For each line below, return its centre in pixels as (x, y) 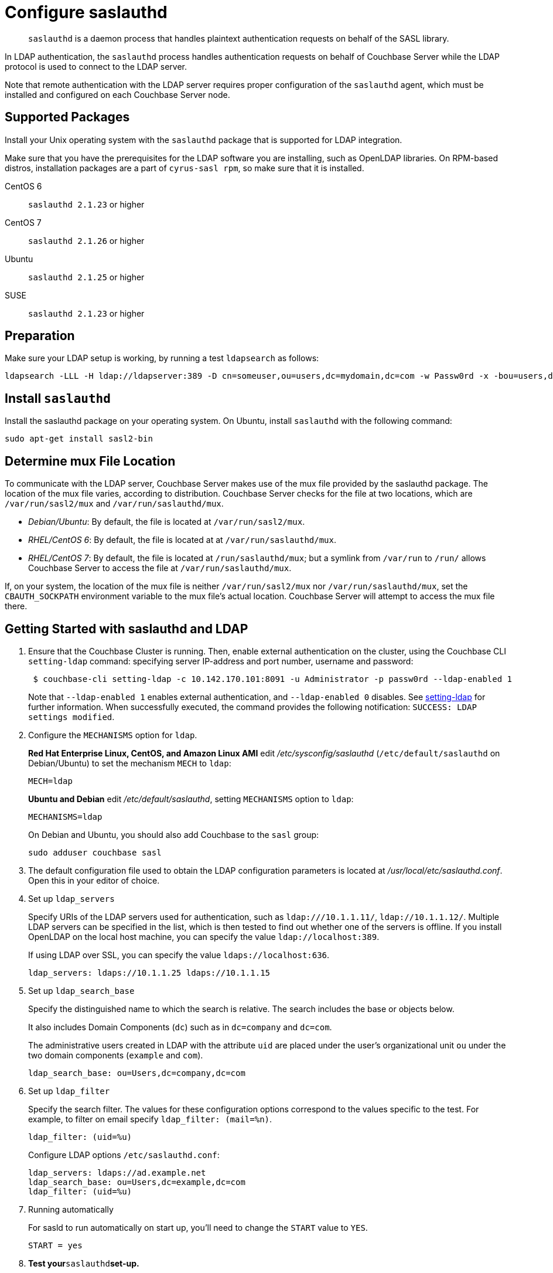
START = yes (55, 1245)
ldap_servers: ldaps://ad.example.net (117, 1172)
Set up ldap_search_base (81, 990)
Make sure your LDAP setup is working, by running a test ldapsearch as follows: (162, 358)
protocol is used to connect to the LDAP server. (96, 66)
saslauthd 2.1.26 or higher (86, 240)
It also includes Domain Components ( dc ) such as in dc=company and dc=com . (180, 1027)
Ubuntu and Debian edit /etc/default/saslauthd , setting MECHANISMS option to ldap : (191, 799)
